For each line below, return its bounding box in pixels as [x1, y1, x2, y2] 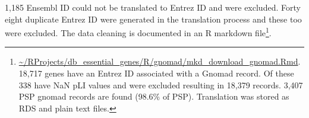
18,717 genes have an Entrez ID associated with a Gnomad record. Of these [18, 67, 294, 79]
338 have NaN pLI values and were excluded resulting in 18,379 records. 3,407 [18, 78, 303, 91]
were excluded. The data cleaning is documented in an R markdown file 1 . [5, 25, 272, 39]
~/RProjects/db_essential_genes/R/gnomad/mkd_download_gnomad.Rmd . [18, 55, 301, 68]
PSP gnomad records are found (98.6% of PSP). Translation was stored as [18, 90, 289, 103]
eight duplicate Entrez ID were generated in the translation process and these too [5, 12, 302, 25]
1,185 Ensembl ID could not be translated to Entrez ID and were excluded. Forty [5, 1, 301, 13]
